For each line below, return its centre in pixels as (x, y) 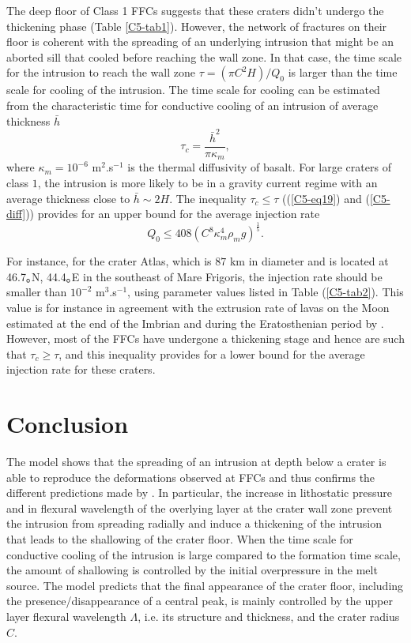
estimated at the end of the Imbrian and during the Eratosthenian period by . (195, 323)
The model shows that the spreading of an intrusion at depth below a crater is (196, 461)
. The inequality (208, 198)
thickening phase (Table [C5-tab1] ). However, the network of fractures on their (197, 26)
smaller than (37, 292)
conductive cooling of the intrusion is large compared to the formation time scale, (204, 554)
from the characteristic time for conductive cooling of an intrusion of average (192, 105)
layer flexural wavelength (66, 616)
